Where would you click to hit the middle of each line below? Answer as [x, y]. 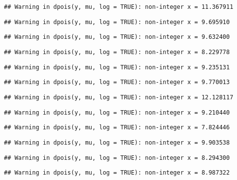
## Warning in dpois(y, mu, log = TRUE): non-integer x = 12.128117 [119, 97]
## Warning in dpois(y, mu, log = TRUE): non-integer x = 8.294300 [117, 158]
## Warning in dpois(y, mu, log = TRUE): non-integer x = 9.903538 [117, 142]
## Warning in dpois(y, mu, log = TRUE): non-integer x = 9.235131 [117, 67]
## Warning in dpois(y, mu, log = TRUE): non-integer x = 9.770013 [117, 82]
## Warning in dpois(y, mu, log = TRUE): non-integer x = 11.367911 [119, 7]
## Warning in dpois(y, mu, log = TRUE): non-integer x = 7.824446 [117, 128]
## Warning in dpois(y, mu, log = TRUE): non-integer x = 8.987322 [117, 173]
